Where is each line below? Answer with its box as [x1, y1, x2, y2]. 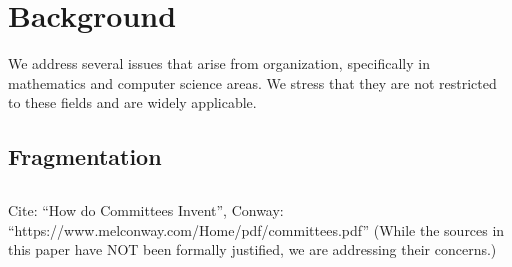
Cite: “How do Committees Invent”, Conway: [8, 200, 284, 221]
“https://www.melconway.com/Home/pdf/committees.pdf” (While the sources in [8, 219, 505, 240]
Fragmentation [8, 141, 162, 172]
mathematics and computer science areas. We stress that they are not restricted [8, 72, 497, 93]
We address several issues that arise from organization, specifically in [8, 53, 430, 74]
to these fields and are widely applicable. [8, 92, 257, 113]
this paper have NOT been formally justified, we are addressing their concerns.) [8, 239, 497, 260]
